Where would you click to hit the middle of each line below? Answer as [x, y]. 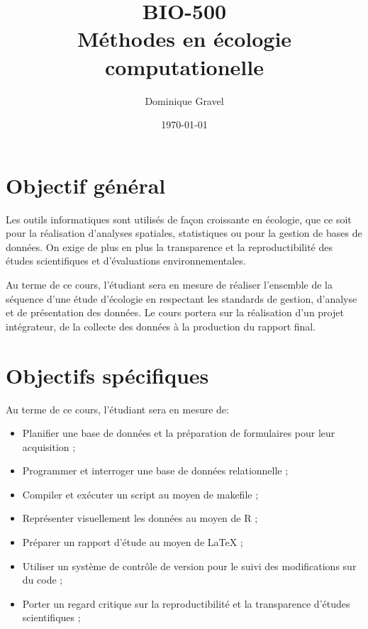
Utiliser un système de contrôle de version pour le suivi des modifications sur [189, 566]
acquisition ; [49, 446]
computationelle [184, 66]
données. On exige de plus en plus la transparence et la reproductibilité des [169, 246]
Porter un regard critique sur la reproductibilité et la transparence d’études [186, 603]
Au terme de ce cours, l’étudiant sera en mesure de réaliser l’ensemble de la [169, 284]
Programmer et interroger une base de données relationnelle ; [155, 471]
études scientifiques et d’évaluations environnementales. [126, 261]
